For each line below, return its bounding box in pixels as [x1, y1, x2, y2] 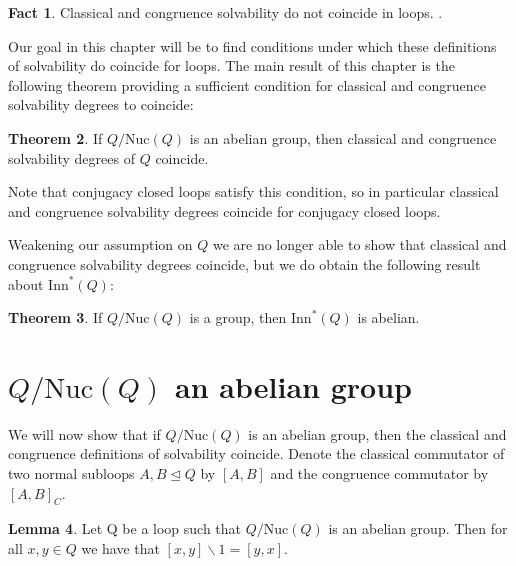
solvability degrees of [8, 147, 135, 168]
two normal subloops [8, 463, 135, 484]
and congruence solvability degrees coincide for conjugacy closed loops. [8, 200, 441, 221]
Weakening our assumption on [8, 234, 193, 255]
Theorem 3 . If [8, 307, 103, 328]
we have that [81, 538, 160, 559]
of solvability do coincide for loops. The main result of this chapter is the [8, 55, 455, 76]
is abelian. [357, 307, 420, 328]
